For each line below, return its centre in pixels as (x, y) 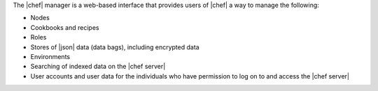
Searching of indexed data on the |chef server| (98, 67)
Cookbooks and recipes (65, 27)
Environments (50, 56)
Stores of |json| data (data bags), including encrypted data (115, 47)
